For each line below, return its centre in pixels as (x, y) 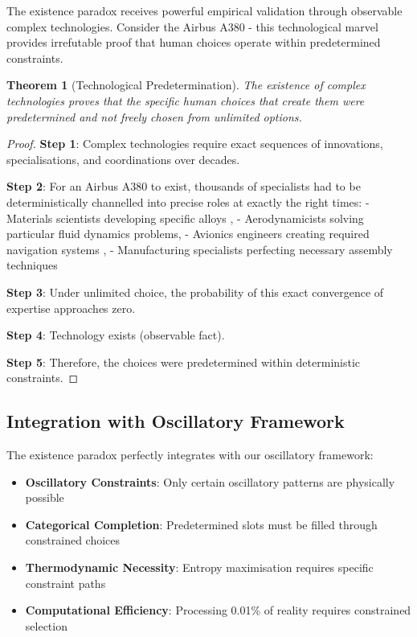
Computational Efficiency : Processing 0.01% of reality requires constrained (218, 610)
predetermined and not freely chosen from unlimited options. (154, 116)
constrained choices (73, 540)
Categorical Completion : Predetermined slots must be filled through (201, 524)
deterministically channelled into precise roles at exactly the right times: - (188, 201)
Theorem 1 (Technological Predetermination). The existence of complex (186, 85)
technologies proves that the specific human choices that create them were (186, 100)
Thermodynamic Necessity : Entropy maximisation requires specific (199, 567)
